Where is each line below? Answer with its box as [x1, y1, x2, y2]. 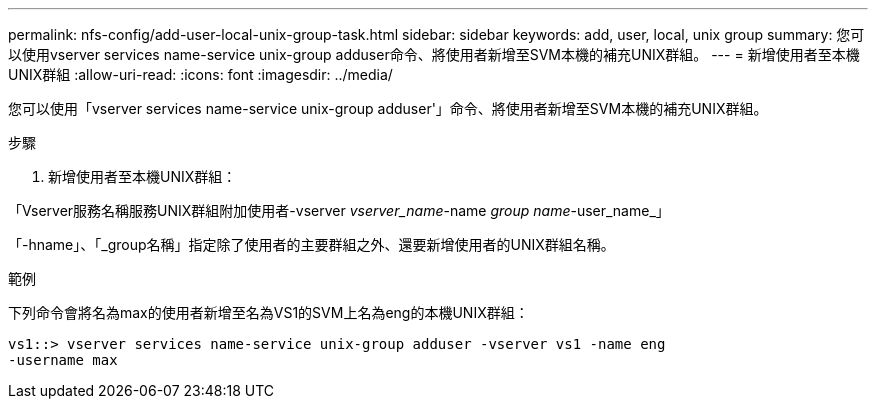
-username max [8, 352, 118, 368]
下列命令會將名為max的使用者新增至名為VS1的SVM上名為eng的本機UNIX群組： [8, 304, 529, 321]
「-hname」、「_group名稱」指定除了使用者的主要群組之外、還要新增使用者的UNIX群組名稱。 [8, 236, 615, 253]
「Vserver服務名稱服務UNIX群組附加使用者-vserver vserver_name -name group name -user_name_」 [8, 202, 670, 219]
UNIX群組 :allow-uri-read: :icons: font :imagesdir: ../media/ [8, 66, 393, 83]
